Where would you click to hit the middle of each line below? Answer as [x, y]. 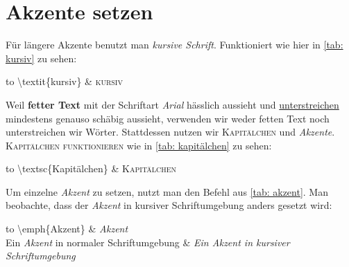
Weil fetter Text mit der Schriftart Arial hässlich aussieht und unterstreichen [172, 104]
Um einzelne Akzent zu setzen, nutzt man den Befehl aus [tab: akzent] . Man [167, 191]
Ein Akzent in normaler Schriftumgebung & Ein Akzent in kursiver [148, 242]
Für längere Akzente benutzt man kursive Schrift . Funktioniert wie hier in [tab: [174, 45]
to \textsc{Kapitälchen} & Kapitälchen [91, 168]
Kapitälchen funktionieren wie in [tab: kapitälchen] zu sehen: [139, 145]
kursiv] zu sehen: [41, 58]
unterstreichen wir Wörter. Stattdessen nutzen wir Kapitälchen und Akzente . [170, 132]
